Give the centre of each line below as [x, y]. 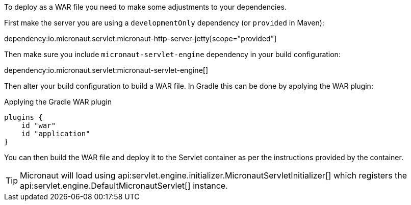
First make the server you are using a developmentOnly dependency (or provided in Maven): [164, 23]
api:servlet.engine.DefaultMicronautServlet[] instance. [124, 186]
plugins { [23, 117]
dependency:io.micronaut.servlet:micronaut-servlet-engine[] [106, 70]
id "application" [56, 134]
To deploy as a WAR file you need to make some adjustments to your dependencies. [145, 7]
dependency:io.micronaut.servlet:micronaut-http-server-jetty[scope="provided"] [140, 39]
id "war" [38, 125]
